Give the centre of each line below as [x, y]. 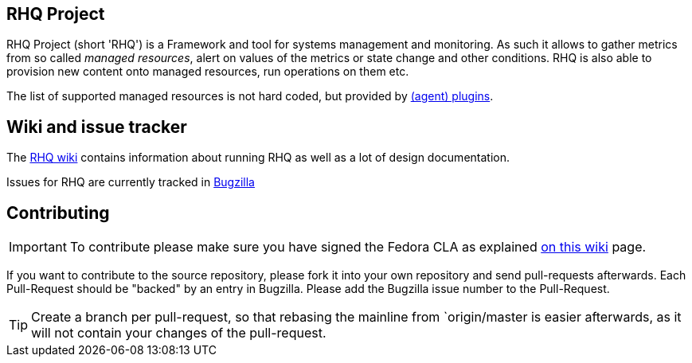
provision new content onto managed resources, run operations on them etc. [208, 72]
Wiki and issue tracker [97, 127]
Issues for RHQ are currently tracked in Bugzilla [131, 182]
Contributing [58, 213]
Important [38, 247]
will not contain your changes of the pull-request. [179, 333]
